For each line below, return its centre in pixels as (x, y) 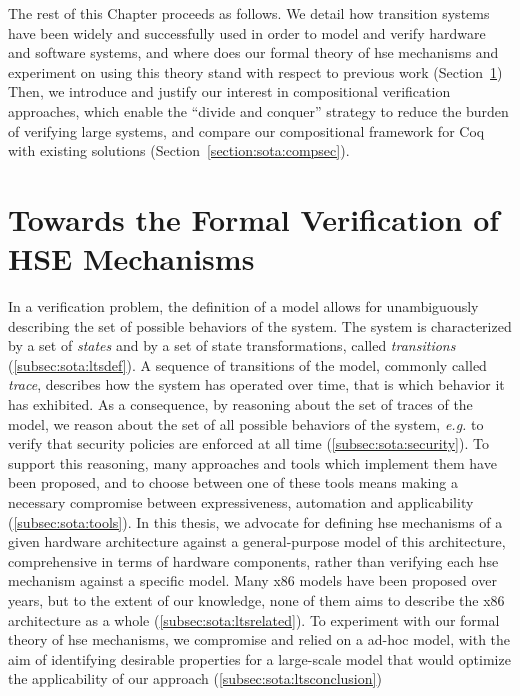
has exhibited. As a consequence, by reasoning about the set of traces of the (240, 404)
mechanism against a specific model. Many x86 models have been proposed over (252, 580)
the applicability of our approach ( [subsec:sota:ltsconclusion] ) (195, 678)
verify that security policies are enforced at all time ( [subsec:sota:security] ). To (248, 443)
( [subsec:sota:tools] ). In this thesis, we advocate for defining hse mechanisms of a (255, 521)
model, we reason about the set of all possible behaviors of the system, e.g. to (246, 423)
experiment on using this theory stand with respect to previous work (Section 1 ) (255, 71)
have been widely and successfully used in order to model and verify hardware (247, 32)
